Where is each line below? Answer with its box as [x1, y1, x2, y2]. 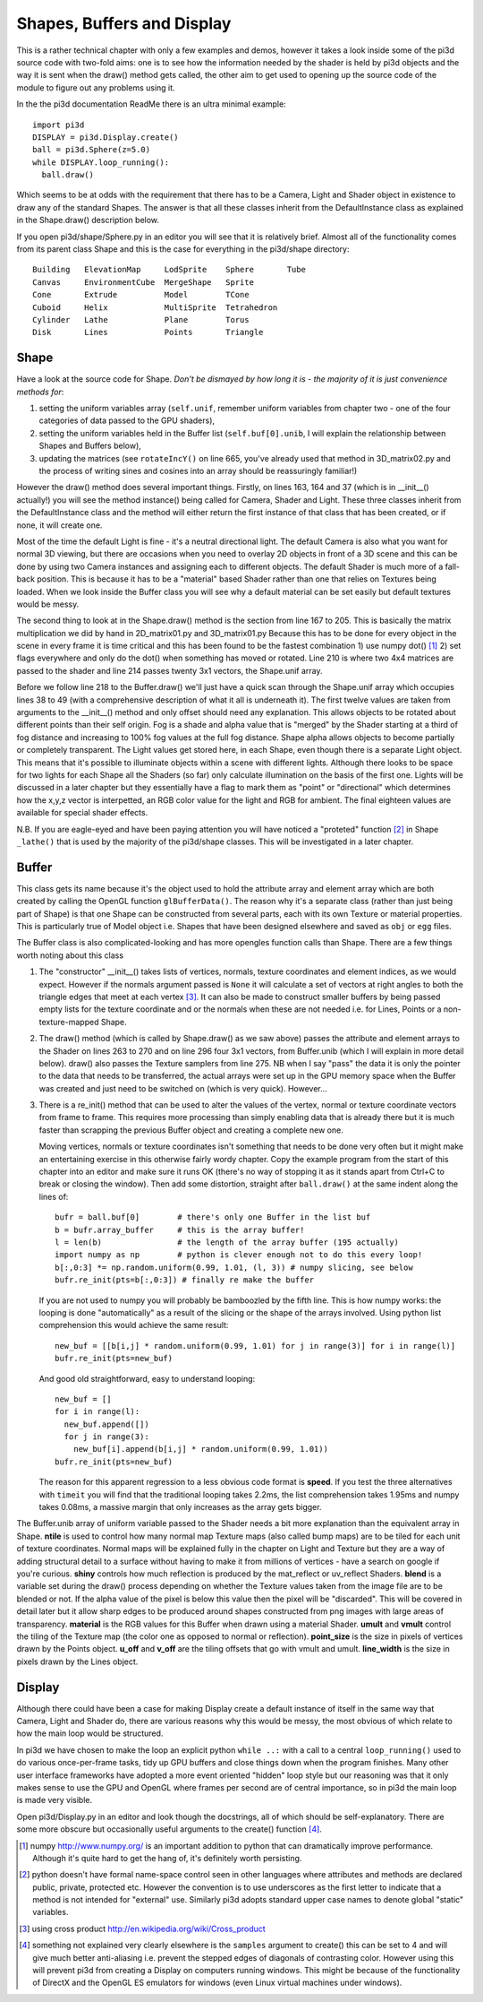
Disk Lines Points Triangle [32, 327, 264, 338]
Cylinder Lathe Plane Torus [32, 315, 250, 324]
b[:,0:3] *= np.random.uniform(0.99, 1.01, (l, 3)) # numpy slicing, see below [55, 1262, 413, 1273]
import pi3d [32, 119, 85, 130]
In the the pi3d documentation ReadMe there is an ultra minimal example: [16, 99, 286, 109]
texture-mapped [38, 1016, 99, 1027]
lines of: [38, 1191, 69, 1202]
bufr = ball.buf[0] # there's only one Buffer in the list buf [55, 1212, 371, 1222]
